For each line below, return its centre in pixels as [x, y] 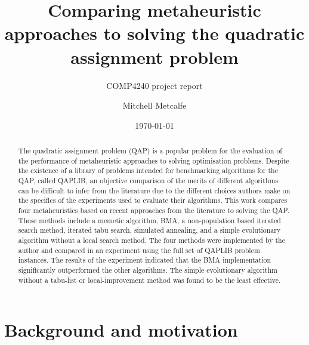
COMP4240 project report [154, 85]
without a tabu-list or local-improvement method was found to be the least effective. [149, 280]
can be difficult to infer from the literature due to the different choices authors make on [154, 190]
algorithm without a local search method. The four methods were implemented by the [152, 240]
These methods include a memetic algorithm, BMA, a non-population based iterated [149, 220]
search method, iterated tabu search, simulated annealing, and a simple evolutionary [149, 230]
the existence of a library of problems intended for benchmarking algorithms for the [148, 170]
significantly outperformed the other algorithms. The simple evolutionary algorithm [148, 269]
